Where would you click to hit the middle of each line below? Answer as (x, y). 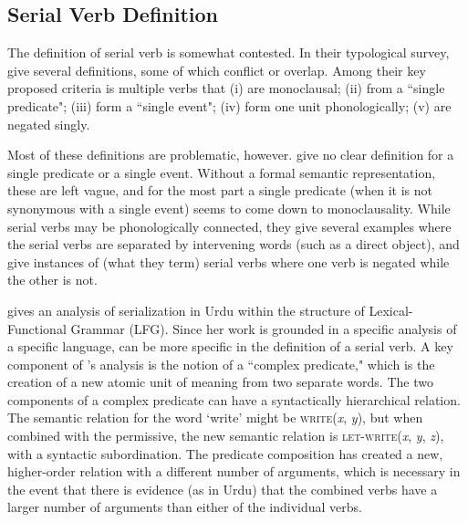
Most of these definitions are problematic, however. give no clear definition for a (231, 155)
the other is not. (52, 280)
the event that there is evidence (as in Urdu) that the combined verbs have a (223, 489)
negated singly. (49, 124)
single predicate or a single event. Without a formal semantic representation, (222, 172)
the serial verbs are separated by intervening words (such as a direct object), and (234, 244)
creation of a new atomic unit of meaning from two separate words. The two (220, 382)
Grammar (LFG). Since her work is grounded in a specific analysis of (264, 328)
